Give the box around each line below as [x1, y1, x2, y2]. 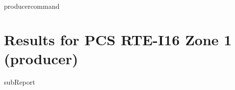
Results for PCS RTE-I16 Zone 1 [4, 29, 232, 49]
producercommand [4, 1, 60, 11]
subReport [4, 76, 35, 87]
